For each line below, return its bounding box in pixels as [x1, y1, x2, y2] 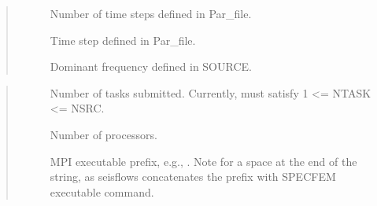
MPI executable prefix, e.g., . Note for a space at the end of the [50, 153, 357, 169]
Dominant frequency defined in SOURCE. [50, 58, 252, 75]
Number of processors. [50, 126, 157, 142]
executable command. [50, 183, 154, 200]
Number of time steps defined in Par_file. [50, 6, 252, 21]
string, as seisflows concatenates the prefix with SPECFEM [50, 168, 336, 185]
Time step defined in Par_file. [50, 31, 196, 48]
